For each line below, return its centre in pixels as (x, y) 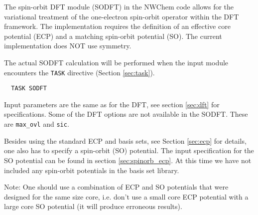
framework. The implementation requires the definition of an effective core (117, 26)
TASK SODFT (29, 89)
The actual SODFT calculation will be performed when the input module (116, 62)
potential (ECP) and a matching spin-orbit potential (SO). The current (113, 36)
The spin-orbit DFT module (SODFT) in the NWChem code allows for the (119, 6)
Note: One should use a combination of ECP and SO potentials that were (116, 187)
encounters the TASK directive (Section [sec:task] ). (79, 72)
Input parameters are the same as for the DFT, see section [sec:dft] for (112, 104)
